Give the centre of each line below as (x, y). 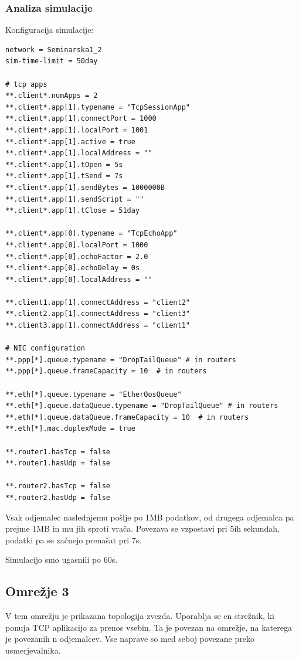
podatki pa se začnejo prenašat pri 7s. (74, 540)
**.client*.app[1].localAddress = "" (79, 153)
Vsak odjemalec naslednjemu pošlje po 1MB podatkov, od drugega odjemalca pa (150, 517)
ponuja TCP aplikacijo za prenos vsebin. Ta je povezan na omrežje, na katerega (149, 627)
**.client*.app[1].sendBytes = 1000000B (85, 187)
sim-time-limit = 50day (52, 61)
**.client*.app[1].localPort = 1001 (77, 130)
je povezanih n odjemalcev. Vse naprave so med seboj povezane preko (130, 639)
